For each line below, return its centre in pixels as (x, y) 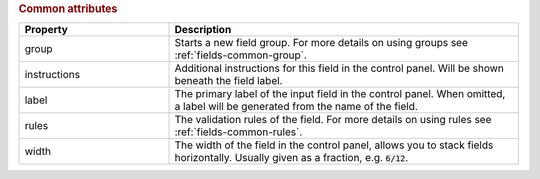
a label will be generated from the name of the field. (296, 107)
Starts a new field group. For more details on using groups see (321, 43)
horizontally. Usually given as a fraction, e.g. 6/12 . (291, 158)
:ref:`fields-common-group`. (240, 55)
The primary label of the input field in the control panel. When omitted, (340, 94)
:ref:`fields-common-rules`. (238, 132)
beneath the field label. (228, 81)
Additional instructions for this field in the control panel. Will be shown (339, 68)
